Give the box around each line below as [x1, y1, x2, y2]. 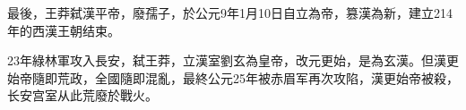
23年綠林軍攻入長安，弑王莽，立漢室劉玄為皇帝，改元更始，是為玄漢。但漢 [7, 51, 446, 70]
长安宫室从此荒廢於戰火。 [7, 86, 158, 105]
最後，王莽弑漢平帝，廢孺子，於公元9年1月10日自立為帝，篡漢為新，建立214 [7, 4, 453, 21]
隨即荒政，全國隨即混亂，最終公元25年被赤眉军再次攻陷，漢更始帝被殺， [31, 68, 459, 87]
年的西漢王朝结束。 [7, 21, 120, 39]
